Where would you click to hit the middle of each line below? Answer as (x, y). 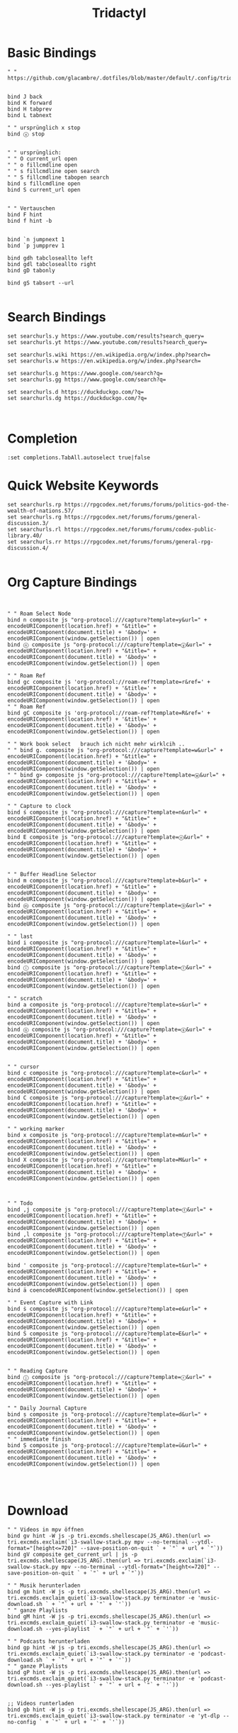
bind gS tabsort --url (41, 283)
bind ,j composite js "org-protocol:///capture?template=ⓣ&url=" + (110, 1209)
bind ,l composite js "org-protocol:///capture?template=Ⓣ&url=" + (110, 1234)
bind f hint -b (30, 221)
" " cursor (23, 1067)
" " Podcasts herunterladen (49, 1641)
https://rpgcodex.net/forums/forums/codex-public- (141, 529)
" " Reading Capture (38, 1371)
